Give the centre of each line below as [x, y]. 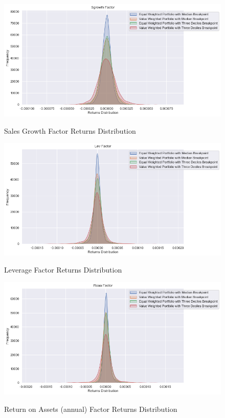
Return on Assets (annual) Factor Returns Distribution [91, 409]
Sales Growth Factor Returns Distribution [70, 130]
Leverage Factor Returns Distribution [63, 270]
